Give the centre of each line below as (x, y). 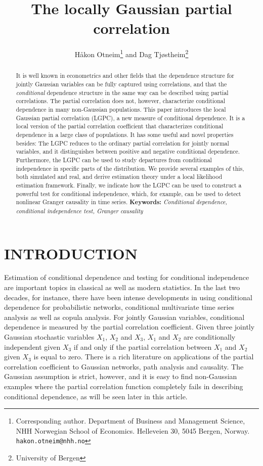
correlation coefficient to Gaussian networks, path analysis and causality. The (124, 366)
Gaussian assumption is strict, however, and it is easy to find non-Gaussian (121, 376)
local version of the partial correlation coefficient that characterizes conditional (120, 126)
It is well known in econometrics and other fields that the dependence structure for (125, 76)
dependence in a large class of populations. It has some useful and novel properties (125, 134)
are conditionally (209, 337)
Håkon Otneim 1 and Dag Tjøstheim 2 (131, 53)
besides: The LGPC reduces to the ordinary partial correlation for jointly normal (122, 143)
